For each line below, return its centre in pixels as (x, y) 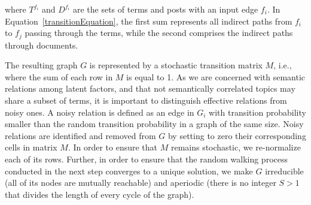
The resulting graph (41, 65)
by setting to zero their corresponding (237, 135)
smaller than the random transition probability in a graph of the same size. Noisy (154, 124)
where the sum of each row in (59, 76)
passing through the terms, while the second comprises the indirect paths (159, 33)
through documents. (42, 45)
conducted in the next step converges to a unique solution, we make (129, 171)
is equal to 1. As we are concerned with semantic (216, 76)
